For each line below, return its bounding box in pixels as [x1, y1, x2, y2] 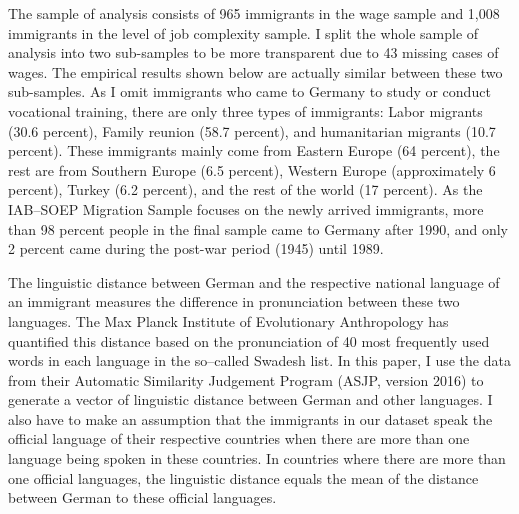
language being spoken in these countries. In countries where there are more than [8, 448, 506, 469]
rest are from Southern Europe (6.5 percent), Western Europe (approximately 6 [8, 159, 496, 180]
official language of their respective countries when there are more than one [8, 428, 470, 449]
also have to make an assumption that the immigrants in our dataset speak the [8, 408, 493, 429]
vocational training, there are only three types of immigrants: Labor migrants [8, 100, 483, 121]
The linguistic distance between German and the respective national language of [8, 271, 500, 292]
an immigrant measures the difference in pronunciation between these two [8, 291, 460, 312]
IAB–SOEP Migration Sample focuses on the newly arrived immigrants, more [8, 198, 484, 219]
